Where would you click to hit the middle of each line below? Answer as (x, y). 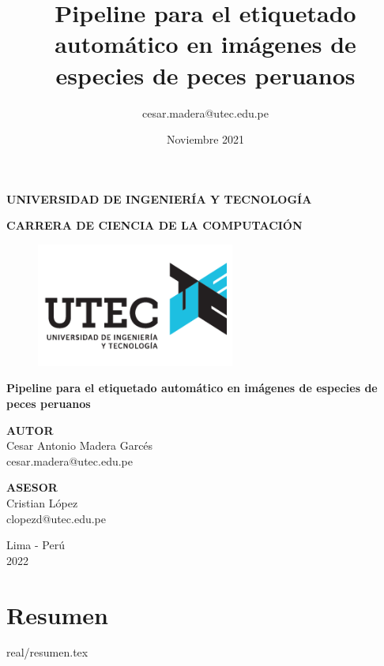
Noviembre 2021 (205, 139)
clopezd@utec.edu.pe (56, 518)
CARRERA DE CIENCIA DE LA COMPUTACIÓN (154, 225)
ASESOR (32, 487)
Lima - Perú (36, 545)
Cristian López (42, 502)
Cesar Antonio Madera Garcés (80, 445)
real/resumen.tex (47, 652)
